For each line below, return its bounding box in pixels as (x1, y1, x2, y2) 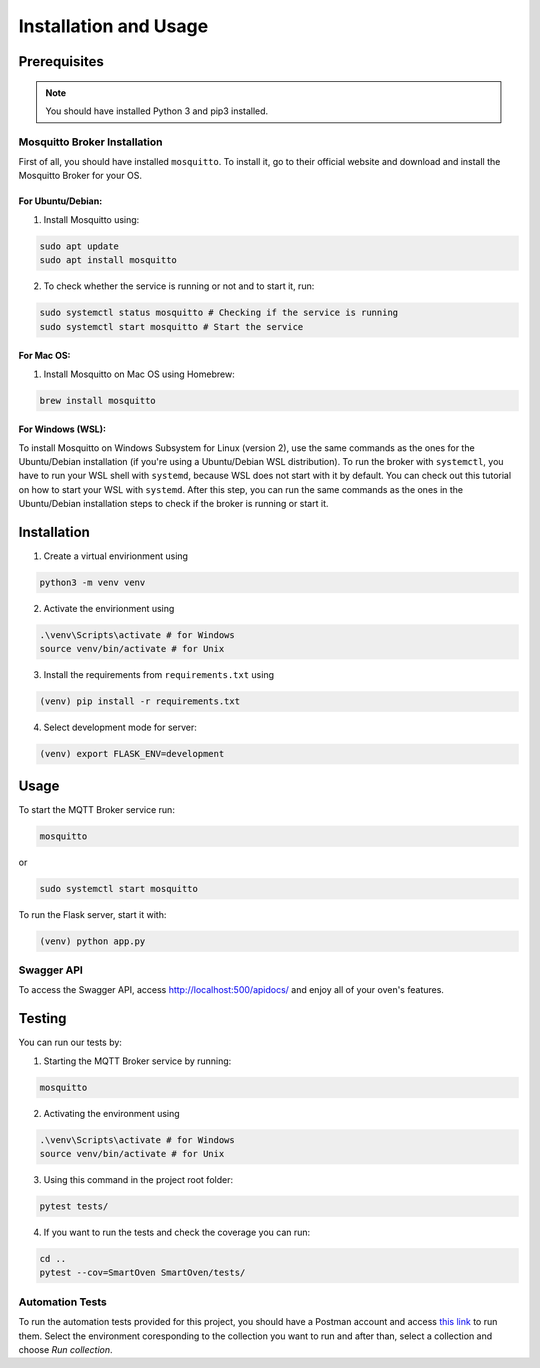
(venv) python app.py (39, 935, 146, 947)
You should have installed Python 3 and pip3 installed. (45, 105, 269, 117)
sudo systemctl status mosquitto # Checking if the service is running (39, 307, 399, 319)
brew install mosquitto (39, 395, 157, 406)
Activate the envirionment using (43, 603, 175, 614)
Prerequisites (18, 53, 104, 70)
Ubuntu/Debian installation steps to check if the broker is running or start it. (18, 498, 329, 510)
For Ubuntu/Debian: (18, 195, 103, 207)
